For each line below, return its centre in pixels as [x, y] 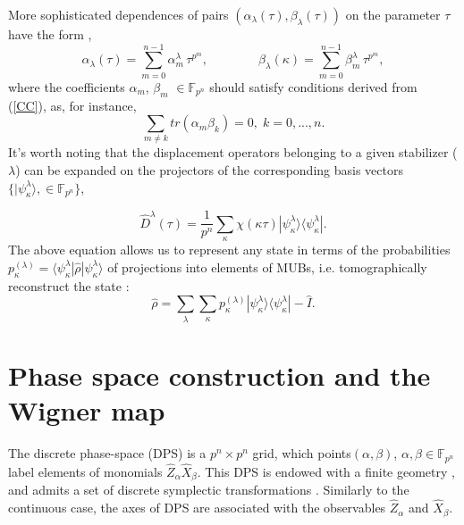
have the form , [50, 34]
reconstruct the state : [69, 285]
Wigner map [87, 410]
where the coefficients [67, 86]
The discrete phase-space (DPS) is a [107, 453]
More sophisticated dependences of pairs [118, 14]
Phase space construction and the [219, 375]
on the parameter [393, 14]
